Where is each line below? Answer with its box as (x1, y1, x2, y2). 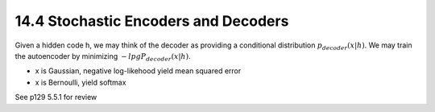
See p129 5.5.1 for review (14, 93, 97, 102)
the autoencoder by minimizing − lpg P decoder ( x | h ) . (14, 51, 191, 63)
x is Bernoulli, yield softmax (35, 77, 126, 87)
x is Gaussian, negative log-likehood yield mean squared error (35, 66, 242, 76)
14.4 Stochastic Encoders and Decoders (14, 12, 289, 30)
